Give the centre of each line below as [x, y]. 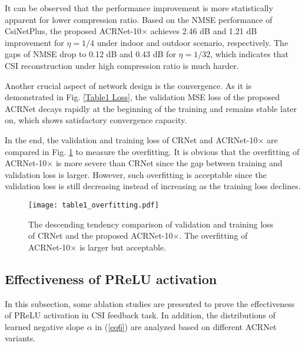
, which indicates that [249, 54]
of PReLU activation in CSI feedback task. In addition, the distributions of [140, 315]
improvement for [34, 42]
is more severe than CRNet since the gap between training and [169, 163]
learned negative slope [45, 326]
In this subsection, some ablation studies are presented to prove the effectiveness [150, 303]
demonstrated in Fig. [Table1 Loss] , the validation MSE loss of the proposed [142, 97]
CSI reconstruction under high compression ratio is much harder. [122, 65]
